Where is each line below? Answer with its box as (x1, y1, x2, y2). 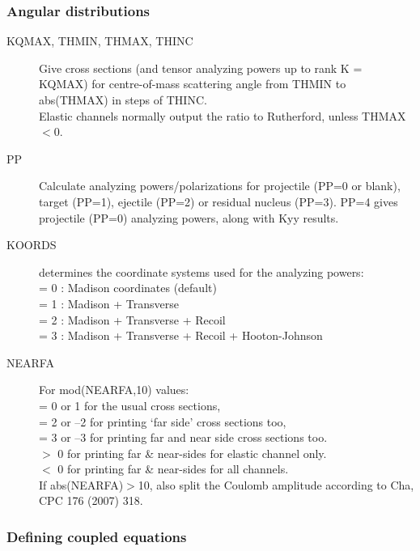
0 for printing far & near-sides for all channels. (57, 460, 289, 477)
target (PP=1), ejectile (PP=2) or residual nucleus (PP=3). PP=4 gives (39, 193, 398, 210)
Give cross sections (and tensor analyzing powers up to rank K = (39, 59, 363, 76)
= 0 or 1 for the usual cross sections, (39, 396, 221, 413)
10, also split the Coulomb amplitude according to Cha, (138, 476, 414, 493)
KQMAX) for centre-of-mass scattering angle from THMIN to (39, 75, 346, 92)
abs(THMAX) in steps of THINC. (39, 91, 207, 108)
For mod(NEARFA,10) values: (39, 381, 189, 398)
